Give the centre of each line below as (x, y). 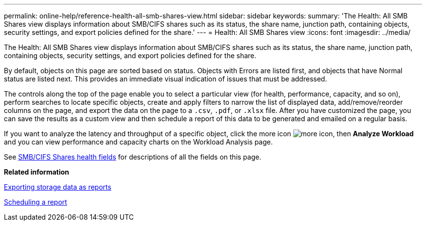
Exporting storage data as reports (58, 187)
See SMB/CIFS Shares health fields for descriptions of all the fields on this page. (133, 157)
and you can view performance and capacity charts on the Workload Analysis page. (138, 142)
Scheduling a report (35, 202)
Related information (37, 172)
